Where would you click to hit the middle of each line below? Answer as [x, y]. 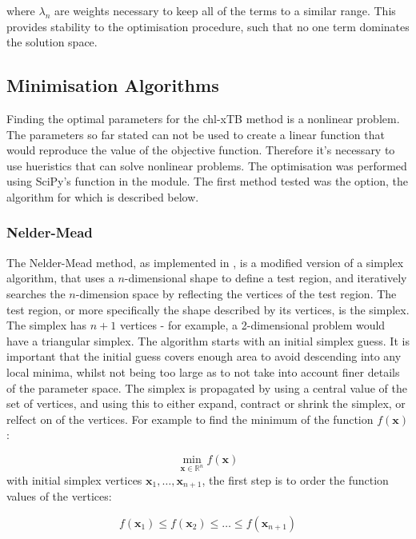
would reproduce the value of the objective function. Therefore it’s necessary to [201, 150]
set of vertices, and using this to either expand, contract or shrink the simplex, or [206, 403]
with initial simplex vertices [74, 479]
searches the [36, 293]
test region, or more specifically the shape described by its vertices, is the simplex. [208, 309]
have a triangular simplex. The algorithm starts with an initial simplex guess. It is [208, 340]
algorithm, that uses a [60, 278]
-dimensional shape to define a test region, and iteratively [266, 278]
